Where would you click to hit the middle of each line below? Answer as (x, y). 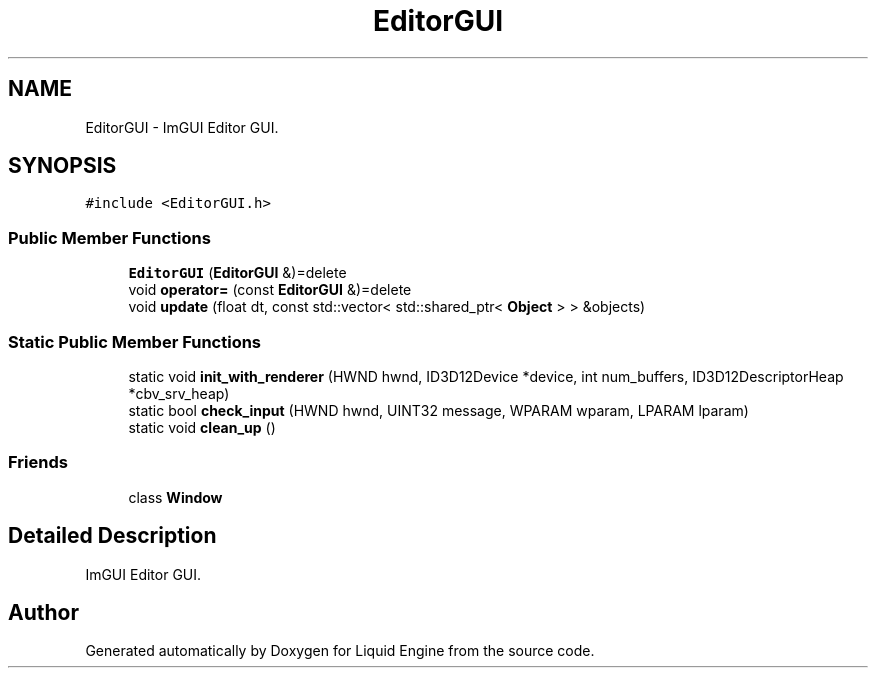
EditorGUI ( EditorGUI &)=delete (237, 273)
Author (43, 612)
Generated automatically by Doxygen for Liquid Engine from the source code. (340, 651)
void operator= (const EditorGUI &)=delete (270, 290)
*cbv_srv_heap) (179, 393)
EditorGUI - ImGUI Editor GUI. (182, 127)
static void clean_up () (202, 427)
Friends (38, 462)
